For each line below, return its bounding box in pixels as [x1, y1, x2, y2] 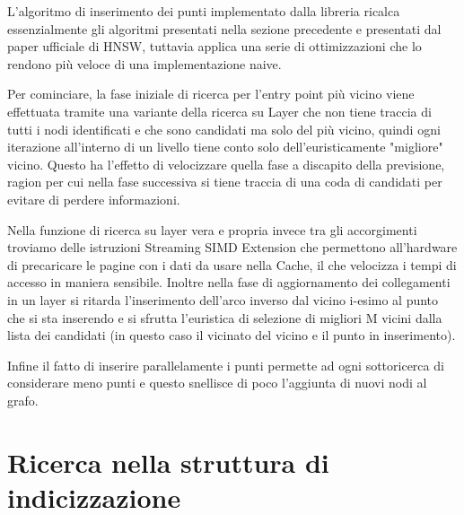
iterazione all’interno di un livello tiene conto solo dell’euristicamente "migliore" [7, 137, 443, 156]
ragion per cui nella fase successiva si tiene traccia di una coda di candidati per [7, 172, 442, 191]
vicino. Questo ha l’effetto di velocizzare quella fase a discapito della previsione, [7, 154, 445, 173]
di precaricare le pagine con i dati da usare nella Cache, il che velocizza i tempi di [7, 255, 457, 274]
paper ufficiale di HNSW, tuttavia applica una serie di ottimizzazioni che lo [7, 37, 422, 56]
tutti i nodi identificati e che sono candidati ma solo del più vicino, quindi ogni [7, 119, 441, 138]
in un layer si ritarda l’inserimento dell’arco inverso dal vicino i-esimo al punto [7, 290, 439, 309]
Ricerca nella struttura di [7, 443, 329, 480]
